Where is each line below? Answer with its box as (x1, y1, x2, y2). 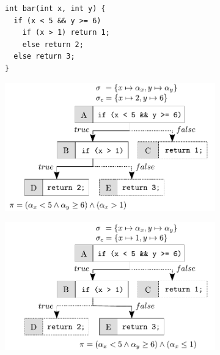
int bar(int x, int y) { (5, 4, 106, 13)
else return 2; (22, 40, 84, 49)
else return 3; (13, 52, 75, 61)
